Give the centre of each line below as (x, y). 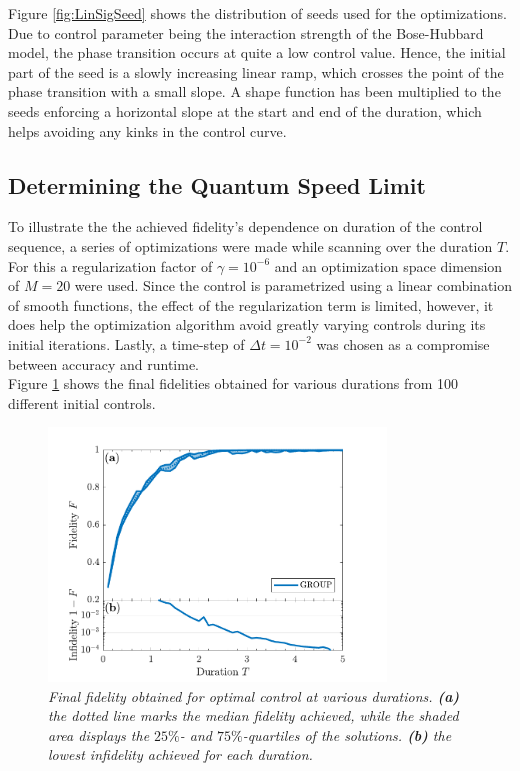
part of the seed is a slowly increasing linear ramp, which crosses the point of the (256, 71)
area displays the (99, 734)
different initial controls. (82, 402)
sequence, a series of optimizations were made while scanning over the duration (250, 245)
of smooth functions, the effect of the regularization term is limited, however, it (251, 304)
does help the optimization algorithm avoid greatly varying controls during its (247, 324)
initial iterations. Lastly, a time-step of (126, 343)
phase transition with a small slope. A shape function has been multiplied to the (254, 91)
